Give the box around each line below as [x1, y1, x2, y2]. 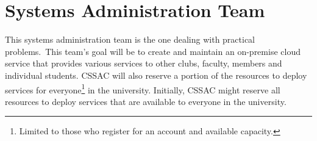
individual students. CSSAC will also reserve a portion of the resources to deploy [5, 68, 307, 81]
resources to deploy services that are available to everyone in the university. [5, 95, 287, 107]
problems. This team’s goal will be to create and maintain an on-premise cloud [5, 45, 301, 57]
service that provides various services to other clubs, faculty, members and [5, 57, 282, 70]
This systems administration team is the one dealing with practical [5, 33, 255, 46]
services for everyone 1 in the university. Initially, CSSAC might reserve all [5, 81, 280, 96]
